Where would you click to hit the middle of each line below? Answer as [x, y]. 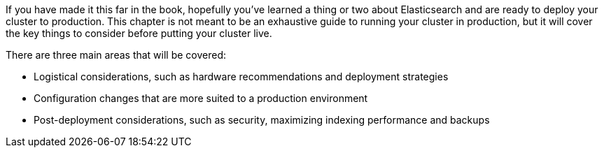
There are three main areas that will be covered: [116, 55]
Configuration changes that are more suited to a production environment [201, 98]
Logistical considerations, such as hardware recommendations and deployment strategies [241, 76]
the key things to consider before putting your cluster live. [139, 33]
